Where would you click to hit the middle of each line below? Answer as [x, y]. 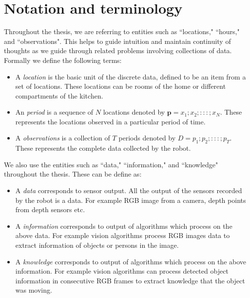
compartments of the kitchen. [59, 95]
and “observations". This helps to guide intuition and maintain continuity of [117, 41]
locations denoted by [134, 112]
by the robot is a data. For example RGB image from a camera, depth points [131, 200]
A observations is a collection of [63, 138]
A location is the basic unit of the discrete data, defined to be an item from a [131, 76]
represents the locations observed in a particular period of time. [110, 121]
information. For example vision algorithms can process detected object [122, 271]
